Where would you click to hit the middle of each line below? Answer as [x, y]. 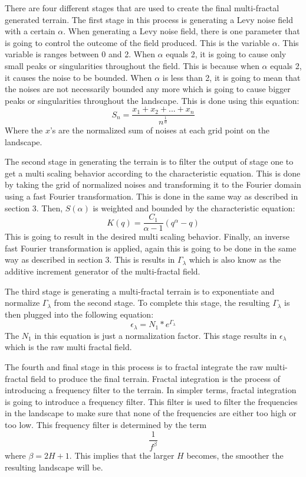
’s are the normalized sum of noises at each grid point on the [160, 130]
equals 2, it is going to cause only [226, 54]
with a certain [30, 31]
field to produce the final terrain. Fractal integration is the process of [155, 378]
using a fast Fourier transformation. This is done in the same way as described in [152, 196]
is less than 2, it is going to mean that [231, 77]
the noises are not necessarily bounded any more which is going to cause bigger [148, 89]
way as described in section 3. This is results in [90, 259]
